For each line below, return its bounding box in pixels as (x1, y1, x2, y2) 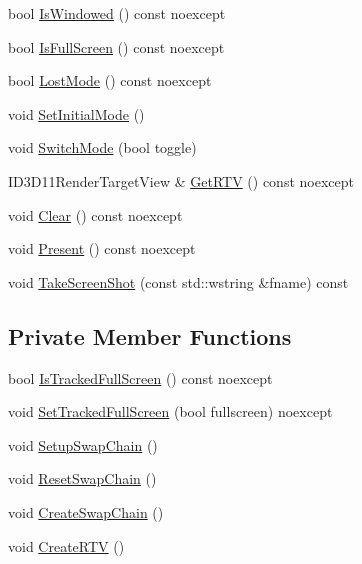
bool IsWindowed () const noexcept (8, 3, 226, 23)
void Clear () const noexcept (8, 204, 183, 225)
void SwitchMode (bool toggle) (8, 137, 197, 158)
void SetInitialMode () (8, 103, 145, 124)
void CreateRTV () (8, 535, 125, 556)
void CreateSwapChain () (8, 501, 164, 522)
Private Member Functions (8, 320, 292, 351)
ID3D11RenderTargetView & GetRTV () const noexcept (8, 170, 354, 191)
